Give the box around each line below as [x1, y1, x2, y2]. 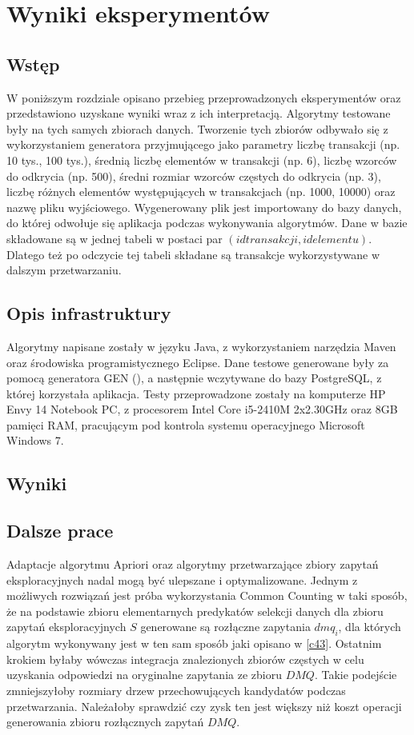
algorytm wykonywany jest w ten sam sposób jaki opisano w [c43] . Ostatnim [6, 635, 382, 652]
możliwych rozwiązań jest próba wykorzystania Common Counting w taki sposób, [6, 587, 408, 604]
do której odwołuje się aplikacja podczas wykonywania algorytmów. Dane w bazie [6, 214, 408, 231]
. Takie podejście [314, 666, 397, 683]
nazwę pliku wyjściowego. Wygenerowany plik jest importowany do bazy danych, [6, 198, 402, 215]
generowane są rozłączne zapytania [140, 618, 311, 635]
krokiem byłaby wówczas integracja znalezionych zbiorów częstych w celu [6, 650, 364, 667]
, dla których [338, 618, 401, 635]
